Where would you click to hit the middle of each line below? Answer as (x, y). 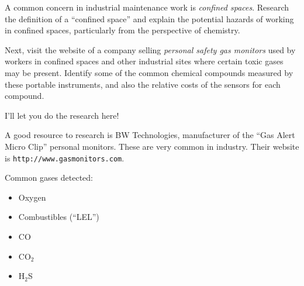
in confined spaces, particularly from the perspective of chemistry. (122, 30)
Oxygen (32, 197)
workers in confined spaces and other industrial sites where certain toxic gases (144, 61)
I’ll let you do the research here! (62, 115)
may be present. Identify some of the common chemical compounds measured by (149, 72)
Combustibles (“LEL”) (59, 217)
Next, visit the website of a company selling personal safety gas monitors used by (150, 49)
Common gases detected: (49, 178)
